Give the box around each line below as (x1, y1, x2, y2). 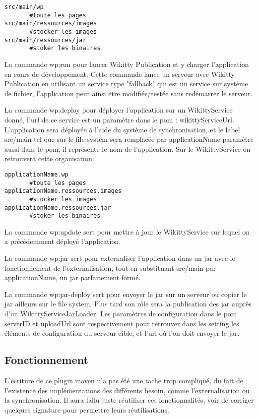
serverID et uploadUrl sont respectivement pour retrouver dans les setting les (4, 318, 239, 328)
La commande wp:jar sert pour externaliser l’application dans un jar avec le (4, 253, 235, 263)
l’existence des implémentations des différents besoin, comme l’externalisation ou (4, 385, 250, 395)
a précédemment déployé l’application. (4, 236, 121, 246)
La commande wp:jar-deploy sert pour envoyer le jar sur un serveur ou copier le (4, 289, 247, 299)
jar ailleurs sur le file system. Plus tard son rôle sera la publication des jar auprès (4, 299, 252, 309)
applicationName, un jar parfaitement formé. (4, 272, 141, 283)
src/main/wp (4, 3, 44, 10)
